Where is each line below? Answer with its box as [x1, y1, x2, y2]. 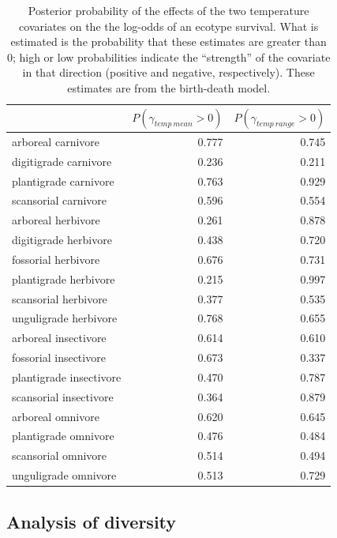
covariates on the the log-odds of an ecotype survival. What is [19, 17, 319, 34]
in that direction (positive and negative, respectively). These [22, 64, 315, 81]
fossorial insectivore [12, 349, 106, 366]
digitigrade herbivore [12, 231, 112, 248]
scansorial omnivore [12, 447, 107, 464]
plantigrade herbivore [12, 270, 115, 287]
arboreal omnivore [12, 408, 99, 424]
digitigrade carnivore [12, 152, 112, 169]
